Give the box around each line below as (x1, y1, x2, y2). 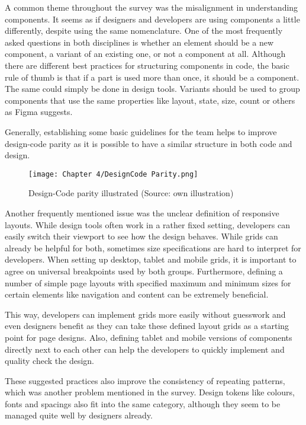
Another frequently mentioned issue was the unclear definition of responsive (5, 206, 279, 219)
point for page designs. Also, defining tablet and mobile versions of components (5, 331, 292, 343)
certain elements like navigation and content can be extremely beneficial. (5, 288, 269, 301)
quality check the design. (5, 354, 94, 367)
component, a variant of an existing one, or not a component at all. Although (5, 47, 286, 60)
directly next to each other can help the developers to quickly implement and (5, 343, 285, 355)
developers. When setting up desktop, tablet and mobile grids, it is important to (5, 253, 297, 266)
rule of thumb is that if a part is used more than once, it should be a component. (5, 71, 299, 83)
